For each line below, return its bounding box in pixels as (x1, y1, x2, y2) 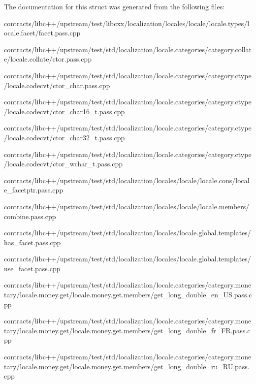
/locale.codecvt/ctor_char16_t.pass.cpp (4, 106, 125, 116)
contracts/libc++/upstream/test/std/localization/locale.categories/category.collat (4, 44, 252, 54)
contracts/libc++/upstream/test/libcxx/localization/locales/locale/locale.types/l (4, 18, 250, 28)
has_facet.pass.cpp (4, 237, 61, 247)
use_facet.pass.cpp (4, 263, 61, 273)
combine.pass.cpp (4, 211, 56, 221)
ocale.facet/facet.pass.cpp (4, 28, 81, 38)
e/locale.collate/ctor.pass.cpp (4, 54, 92, 64)
